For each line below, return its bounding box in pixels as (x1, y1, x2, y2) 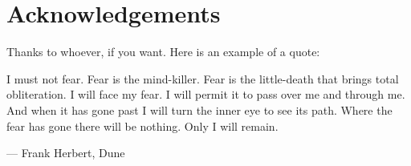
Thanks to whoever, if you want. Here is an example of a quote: (6, 43, 320, 60)
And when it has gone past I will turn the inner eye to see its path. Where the (6, 101, 393, 118)
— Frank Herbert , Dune (6, 144, 125, 161)
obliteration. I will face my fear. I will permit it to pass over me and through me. (6, 86, 405, 103)
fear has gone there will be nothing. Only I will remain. (6, 117, 279, 134)
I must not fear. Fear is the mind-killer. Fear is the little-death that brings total (6, 70, 399, 87)
